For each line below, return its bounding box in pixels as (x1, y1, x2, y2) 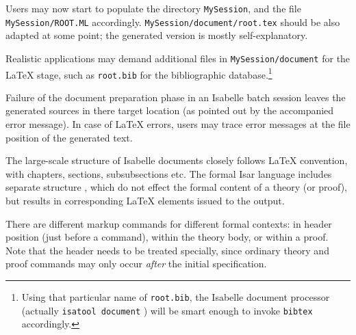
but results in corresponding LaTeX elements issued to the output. (5, 193, 285, 208)
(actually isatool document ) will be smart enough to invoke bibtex (21, 303, 313, 317)
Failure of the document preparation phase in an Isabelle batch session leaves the (5, 90, 346, 104)
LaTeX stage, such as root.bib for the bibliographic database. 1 (5, 65, 272, 81)
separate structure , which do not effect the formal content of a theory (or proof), (5, 180, 347, 194)
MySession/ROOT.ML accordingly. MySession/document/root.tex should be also (5, 14, 340, 29)
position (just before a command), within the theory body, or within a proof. (5, 230, 329, 244)
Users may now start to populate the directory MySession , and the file (5, 1, 301, 15)
